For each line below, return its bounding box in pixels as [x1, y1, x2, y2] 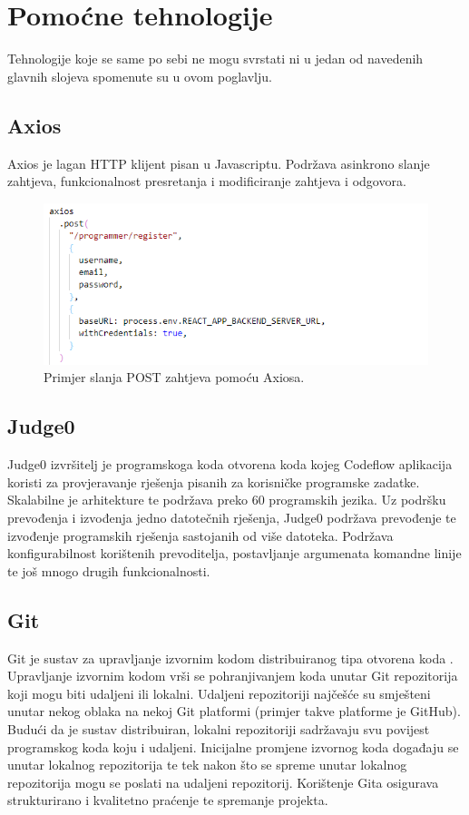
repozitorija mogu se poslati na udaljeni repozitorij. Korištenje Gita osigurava [7, 772, 439, 791]
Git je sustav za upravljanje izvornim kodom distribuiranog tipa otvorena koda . [7, 648, 454, 667]
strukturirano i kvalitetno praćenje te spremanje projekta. [7, 790, 328, 810]
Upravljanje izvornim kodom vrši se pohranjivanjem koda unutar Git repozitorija [7, 666, 458, 685]
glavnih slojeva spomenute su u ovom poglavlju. [7, 66, 272, 85]
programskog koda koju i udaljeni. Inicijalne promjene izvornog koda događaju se [7, 737, 459, 756]
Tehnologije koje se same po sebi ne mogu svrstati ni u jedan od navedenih [7, 49, 424, 68]
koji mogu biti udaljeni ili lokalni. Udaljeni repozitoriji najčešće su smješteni [7, 683, 431, 702]
